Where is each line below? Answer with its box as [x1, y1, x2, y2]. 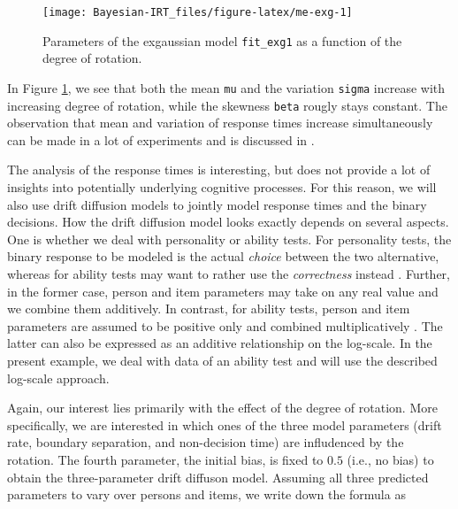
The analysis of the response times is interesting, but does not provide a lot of [7, 160, 431, 179]
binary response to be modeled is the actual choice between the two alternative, [7, 247, 439, 266]
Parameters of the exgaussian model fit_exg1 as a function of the [42, 31, 402, 50]
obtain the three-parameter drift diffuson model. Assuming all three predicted [7, 467, 429, 486]
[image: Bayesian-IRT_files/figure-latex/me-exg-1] [42, 6, 353, 19]
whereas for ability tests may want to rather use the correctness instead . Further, [7, 264, 450, 282]
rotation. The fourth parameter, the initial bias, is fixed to [7, 450, 324, 468]
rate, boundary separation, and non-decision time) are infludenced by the [7, 433, 404, 451]
